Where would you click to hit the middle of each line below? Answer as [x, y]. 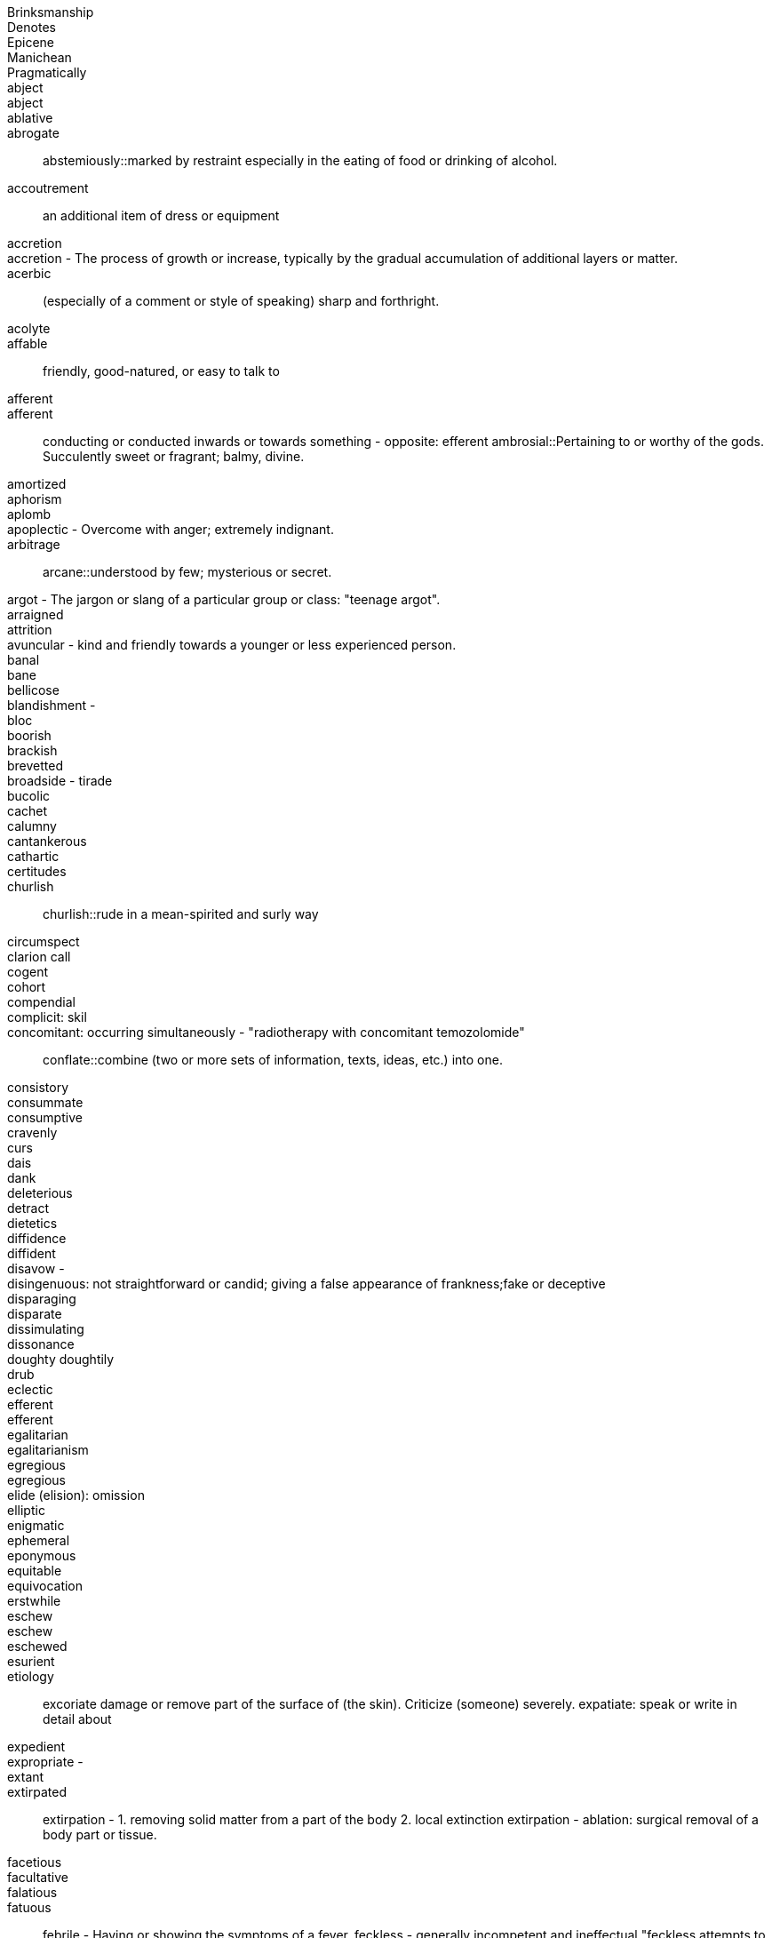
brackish [32, 750]
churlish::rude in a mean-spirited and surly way [181, 914]
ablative [30, 118]
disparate [35, 1314]
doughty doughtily [61, 1359]
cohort [27, 987]
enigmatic [36, 1525]
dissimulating [46, 1329]
